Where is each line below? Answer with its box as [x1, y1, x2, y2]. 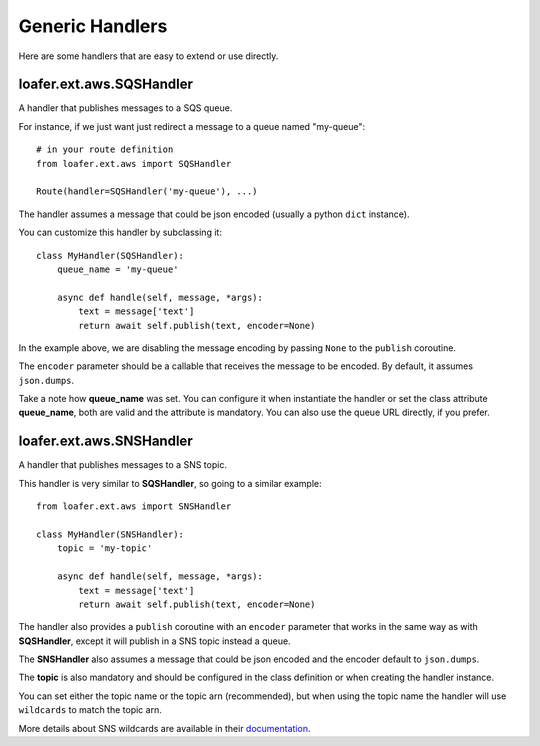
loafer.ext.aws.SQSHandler [18, 76, 194, 93]
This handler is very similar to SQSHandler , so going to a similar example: [18, 477, 322, 489]
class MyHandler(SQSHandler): [36, 250, 185, 261]
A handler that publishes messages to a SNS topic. [18, 459, 227, 471]
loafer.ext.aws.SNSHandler [18, 433, 194, 450]
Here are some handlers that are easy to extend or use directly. [18, 50, 279, 62]
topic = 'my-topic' [56, 543, 153, 554]
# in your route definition [36, 144, 174, 155]
